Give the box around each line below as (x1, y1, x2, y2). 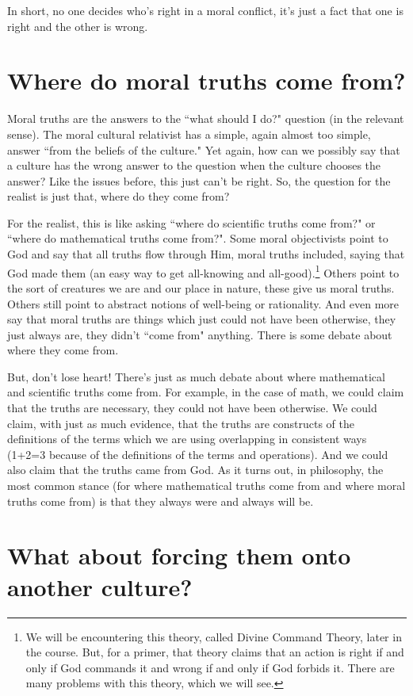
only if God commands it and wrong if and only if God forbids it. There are (25, 659, 395, 675)
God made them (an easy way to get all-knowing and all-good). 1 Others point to (7, 262, 400, 281)
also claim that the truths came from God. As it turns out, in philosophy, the (7, 461, 384, 478)
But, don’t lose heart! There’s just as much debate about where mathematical (7, 368, 385, 384)
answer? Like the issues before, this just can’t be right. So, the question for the (7, 172, 391, 189)
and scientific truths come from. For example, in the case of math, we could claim (7, 384, 404, 400)
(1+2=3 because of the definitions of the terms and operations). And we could (7, 446, 388, 462)
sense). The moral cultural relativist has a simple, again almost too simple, (7, 125, 371, 142)
